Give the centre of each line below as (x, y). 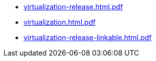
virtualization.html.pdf (60, 22)
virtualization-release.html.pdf (73, 7)
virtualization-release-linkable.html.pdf (88, 37)
